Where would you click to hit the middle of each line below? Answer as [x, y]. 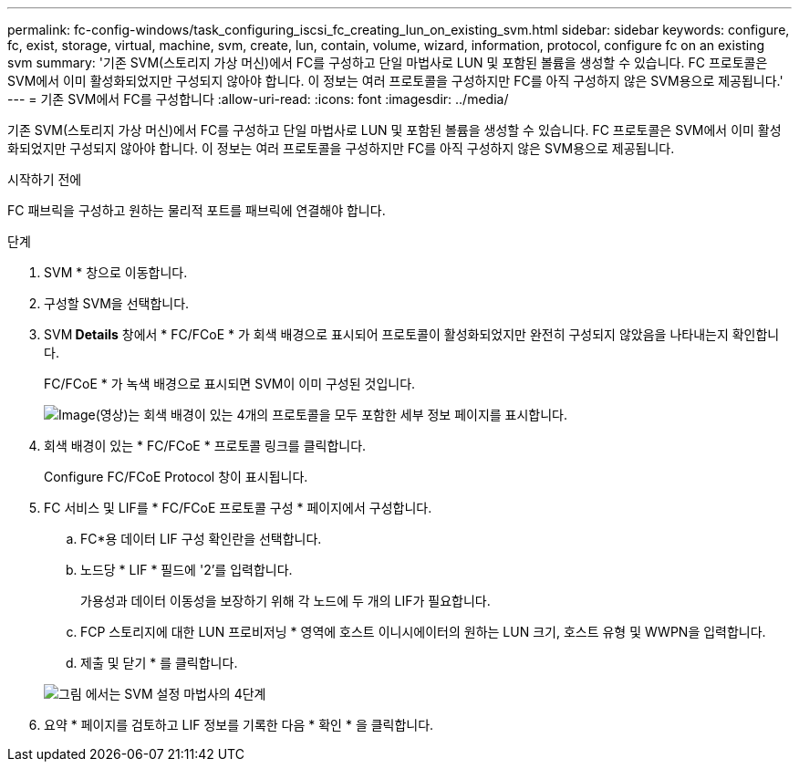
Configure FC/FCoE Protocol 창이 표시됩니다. [176, 477]
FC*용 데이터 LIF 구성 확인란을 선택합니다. [201, 539]
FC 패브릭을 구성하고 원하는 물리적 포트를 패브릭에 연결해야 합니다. [197, 210]
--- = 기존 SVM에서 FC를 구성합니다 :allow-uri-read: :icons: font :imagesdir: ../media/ [258, 99]
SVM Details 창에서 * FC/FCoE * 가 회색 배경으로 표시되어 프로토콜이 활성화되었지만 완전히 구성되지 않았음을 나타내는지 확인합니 [412, 334]
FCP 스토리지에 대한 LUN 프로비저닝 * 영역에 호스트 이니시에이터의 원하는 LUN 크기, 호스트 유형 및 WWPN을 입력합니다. [423, 632]
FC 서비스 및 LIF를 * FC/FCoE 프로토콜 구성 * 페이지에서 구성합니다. [238, 508]
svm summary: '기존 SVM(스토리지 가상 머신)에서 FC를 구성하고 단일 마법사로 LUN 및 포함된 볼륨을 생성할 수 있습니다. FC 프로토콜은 [388, 62]
